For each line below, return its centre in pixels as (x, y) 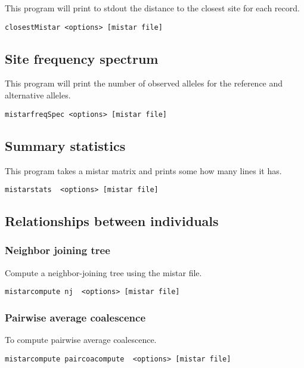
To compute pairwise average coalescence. (81, 340)
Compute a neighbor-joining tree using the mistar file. (103, 272)
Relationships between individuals (112, 221)
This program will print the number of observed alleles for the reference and (144, 83)
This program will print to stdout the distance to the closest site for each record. (152, 8)
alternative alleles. (38, 95)
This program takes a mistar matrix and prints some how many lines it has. (143, 170)
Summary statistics (65, 145)
